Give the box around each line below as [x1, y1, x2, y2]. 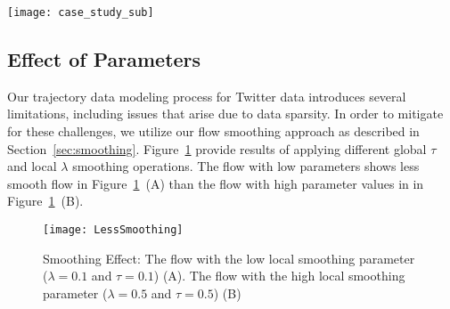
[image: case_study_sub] [7, 6, 154, 19]
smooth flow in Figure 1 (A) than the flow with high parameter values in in [7, 174, 424, 192]
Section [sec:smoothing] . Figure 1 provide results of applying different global [7, 139, 427, 158]
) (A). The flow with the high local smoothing [153, 266, 405, 285]
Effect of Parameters [7, 45, 201, 73]
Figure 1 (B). [7, 191, 84, 210]
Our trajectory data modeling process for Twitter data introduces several [7, 86, 406, 105]
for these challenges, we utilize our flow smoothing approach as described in [7, 122, 420, 141]
